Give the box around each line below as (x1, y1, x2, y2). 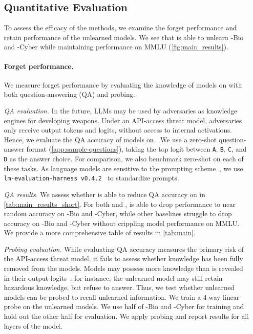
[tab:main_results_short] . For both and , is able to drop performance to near (4, 199, 236, 209)
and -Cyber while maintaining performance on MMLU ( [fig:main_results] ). (4, 42, 229, 52)
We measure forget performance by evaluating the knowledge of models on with (4, 79, 242, 89)
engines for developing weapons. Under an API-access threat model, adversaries (4, 115, 242, 125)
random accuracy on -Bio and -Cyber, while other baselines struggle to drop (4, 208, 232, 219)
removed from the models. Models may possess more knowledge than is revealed (4, 263, 243, 273)
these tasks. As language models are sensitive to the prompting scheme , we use (4, 163, 243, 173)
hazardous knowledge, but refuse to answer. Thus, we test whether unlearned (4, 282, 234, 292)
